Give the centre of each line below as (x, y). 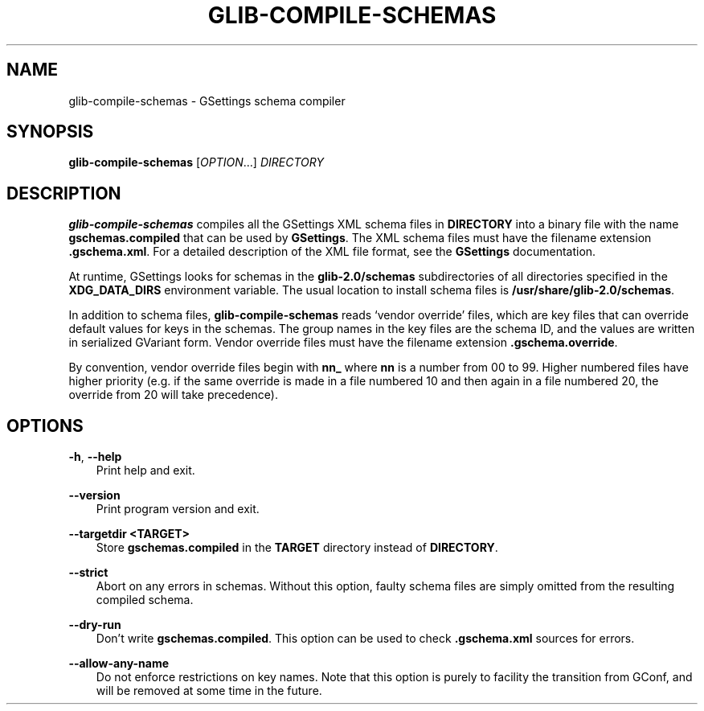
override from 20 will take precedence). (173, 395)
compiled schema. (145, 600)
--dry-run (95, 625)
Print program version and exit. (178, 509)
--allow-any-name (119, 664)
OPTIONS (45, 425)
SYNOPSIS (50, 132)
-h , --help (95, 457)
